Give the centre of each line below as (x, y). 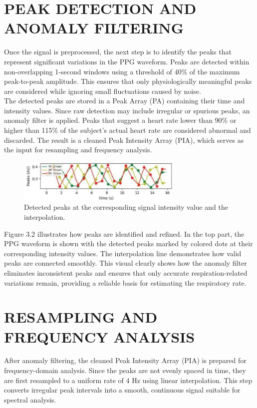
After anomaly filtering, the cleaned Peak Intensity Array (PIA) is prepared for (125, 360)
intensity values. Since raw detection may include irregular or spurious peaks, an (127, 110)
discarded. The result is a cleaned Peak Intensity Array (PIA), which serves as (124, 140)
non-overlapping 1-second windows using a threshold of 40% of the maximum (122, 71)
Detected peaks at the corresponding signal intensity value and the (126, 207)
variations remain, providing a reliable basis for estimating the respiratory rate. (125, 282)
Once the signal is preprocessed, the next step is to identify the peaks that (118, 52)
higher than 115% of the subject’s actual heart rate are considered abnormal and (128, 130)
